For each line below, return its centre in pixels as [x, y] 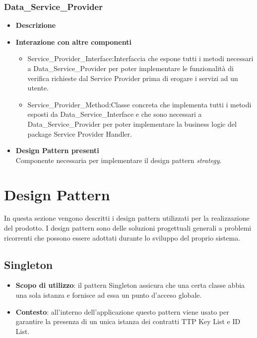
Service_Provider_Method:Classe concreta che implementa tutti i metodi [139, 104]
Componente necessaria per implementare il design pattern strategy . [119, 160]
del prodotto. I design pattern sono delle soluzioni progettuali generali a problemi [128, 228]
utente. [38, 88]
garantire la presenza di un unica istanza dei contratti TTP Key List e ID [128, 321]
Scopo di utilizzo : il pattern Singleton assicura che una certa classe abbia [130, 285]
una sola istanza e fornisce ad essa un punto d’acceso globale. [109, 295]
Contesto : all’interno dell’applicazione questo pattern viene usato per [122, 311]
